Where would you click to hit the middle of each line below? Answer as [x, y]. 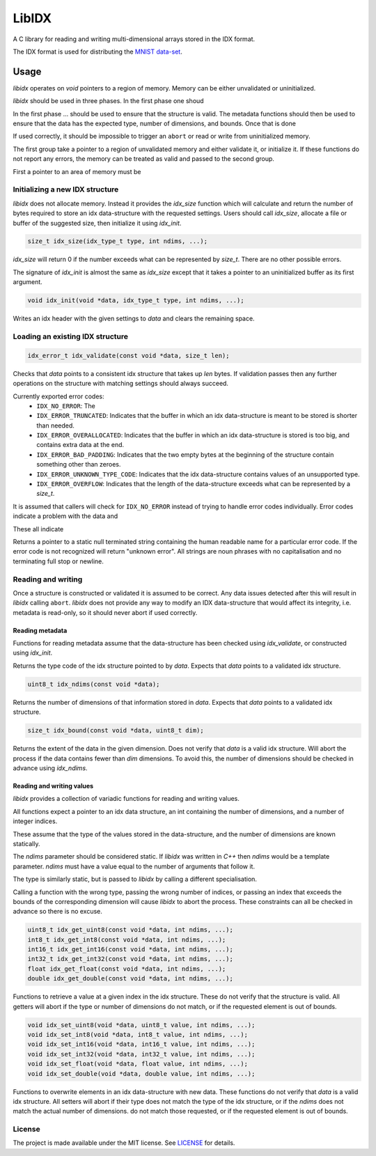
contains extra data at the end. [80, 445]
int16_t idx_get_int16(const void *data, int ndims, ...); [130, 950]
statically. [27, 843]
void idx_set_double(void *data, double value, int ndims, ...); [141, 1073]
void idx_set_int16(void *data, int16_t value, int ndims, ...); [141, 1044]
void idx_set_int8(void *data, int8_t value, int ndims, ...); [138, 1034]
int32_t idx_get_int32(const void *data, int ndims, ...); [130, 959]
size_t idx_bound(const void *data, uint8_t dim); [116, 731]
